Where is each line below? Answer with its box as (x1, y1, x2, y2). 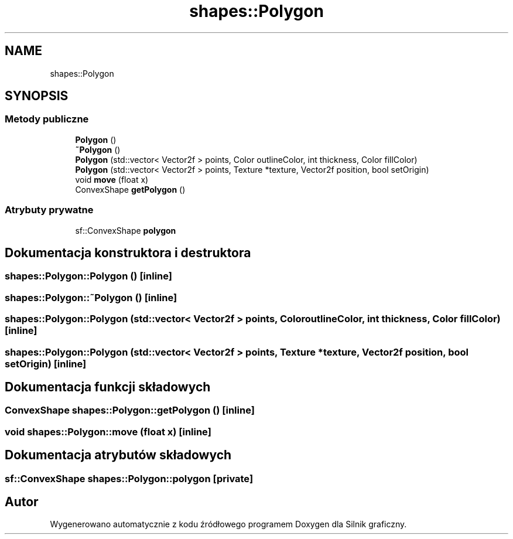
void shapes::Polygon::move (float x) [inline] (5, 425, 211, 438)
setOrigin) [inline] (5, 357, 87, 370)
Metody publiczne (5, 113, 89, 125)
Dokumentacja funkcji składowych (5, 379, 211, 394)
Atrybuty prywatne (5, 204, 94, 216)
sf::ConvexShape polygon (75, 225, 176, 236)
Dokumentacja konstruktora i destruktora (5, 245, 251, 260)
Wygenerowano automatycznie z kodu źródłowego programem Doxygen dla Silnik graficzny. (50, 519, 407, 530)
